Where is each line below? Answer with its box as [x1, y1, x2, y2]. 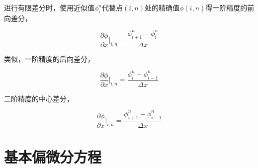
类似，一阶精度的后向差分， [4, 53, 94, 64]
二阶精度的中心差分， [4, 93, 74, 103]
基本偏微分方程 [4, 146, 102, 167]
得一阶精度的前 [205, 2, 255, 12]
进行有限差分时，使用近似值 [4, 2, 94, 12]
